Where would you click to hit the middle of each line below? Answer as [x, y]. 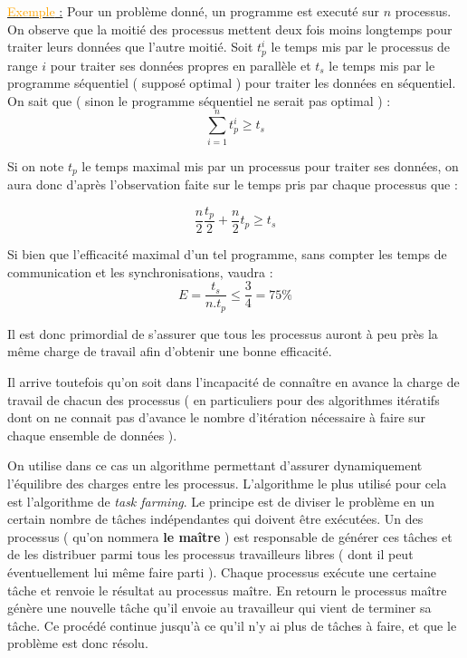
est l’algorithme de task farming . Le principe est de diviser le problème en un [221, 501]
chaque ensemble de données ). [92, 435]
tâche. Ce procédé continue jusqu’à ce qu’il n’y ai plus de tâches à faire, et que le [232, 625]
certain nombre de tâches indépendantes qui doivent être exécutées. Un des [215, 519]
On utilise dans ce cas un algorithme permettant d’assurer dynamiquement [215, 465]
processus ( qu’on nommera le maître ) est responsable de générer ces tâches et [230, 536]
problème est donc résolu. [78, 643]
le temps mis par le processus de [361, 47]
